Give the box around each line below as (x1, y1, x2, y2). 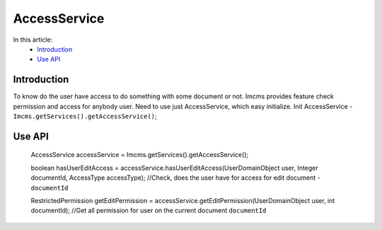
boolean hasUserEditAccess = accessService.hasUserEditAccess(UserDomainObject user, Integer (30, 163, 318, 172)
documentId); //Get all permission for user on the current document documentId (30, 206, 267, 215)
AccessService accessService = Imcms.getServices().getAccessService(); (30, 151, 249, 159)
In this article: (13, 35, 53, 44)
